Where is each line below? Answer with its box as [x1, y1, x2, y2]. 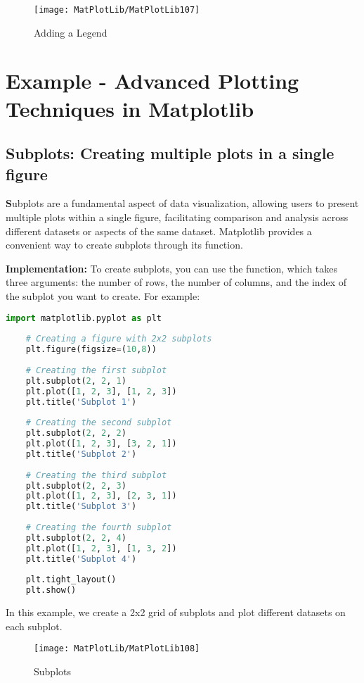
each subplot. [6, 618, 63, 633]
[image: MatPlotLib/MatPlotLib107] [34, 5, 200, 15]
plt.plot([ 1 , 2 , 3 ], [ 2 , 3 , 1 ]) [25, 491, 177, 501]
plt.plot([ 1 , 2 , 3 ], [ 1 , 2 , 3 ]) [25, 386, 177, 396]
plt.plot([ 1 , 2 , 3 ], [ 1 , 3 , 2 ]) [25, 543, 177, 553]
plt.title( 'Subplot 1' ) [25, 396, 137, 407]
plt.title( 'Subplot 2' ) [25, 449, 137, 459]
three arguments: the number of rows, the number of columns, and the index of [6, 275, 346, 289]
